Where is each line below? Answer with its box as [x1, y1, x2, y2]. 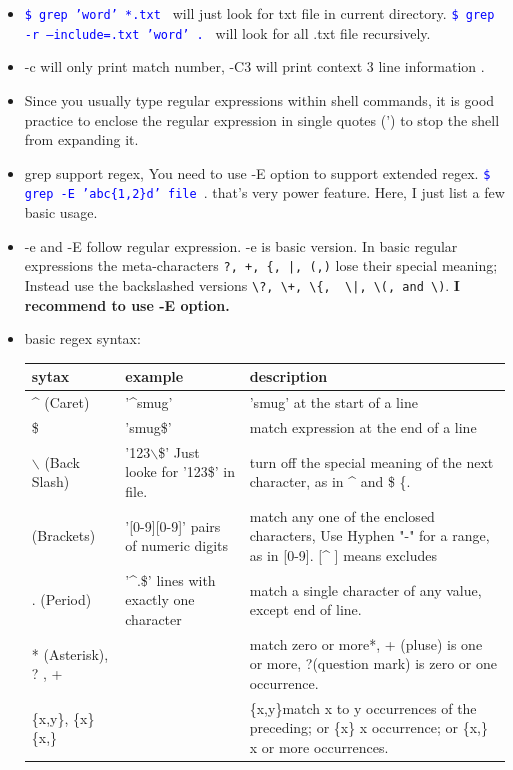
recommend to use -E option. [24, 294, 230, 315]
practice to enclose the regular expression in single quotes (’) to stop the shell [24, 109, 500, 130]
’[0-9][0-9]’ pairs [125, 515, 221, 536]
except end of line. [249, 599, 362, 620]
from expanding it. [24, 129, 139, 150]
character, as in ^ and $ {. [249, 471, 411, 492]
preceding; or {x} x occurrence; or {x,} [249, 717, 488, 738]
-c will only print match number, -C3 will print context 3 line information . [24, 56, 485, 77]
